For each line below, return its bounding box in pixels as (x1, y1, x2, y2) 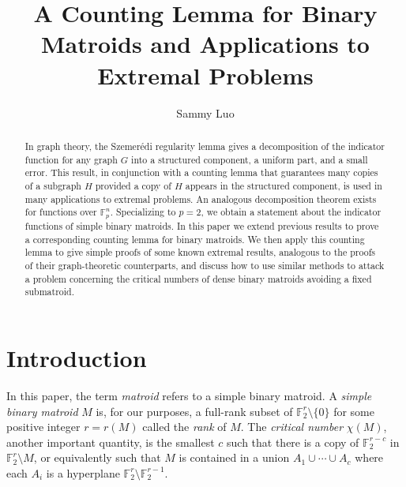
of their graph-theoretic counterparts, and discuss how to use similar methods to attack (24, 259, 385, 272)
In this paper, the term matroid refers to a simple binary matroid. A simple (6, 387, 372, 403)
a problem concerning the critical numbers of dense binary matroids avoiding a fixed (24, 272, 372, 285)
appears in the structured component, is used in (185, 178, 382, 192)
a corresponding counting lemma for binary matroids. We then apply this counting (24, 232, 365, 245)
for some (333, 403, 374, 419)
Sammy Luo (176, 104, 235, 121)
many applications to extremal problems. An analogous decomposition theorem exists (24, 192, 377, 205)
